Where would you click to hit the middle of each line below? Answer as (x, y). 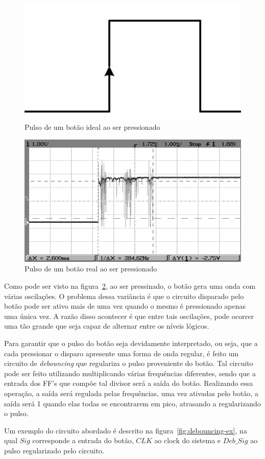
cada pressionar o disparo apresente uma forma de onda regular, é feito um (122, 353)
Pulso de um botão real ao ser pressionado (91, 269)
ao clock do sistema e (188, 440)
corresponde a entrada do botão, (83, 440)
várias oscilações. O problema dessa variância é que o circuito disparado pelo (124, 296)
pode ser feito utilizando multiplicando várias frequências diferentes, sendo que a (130, 373)
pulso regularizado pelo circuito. (54, 450)
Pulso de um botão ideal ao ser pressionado (92, 127)
